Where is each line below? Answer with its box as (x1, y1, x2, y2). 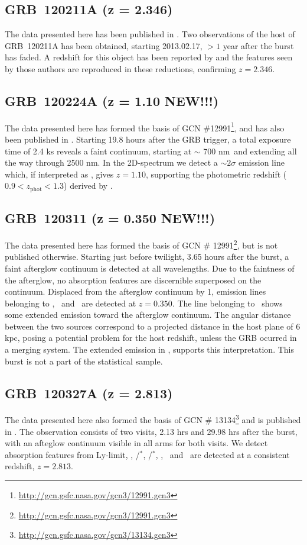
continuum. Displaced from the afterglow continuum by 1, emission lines (5, 285, 266, 298)
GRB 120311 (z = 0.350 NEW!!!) (5, 209, 215, 227)
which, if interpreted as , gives (5, 167, 114, 180)
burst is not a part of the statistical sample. (5, 354, 163, 367)
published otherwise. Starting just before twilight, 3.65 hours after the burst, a (5, 250, 289, 263)
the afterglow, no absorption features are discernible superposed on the (5, 273, 262, 286)
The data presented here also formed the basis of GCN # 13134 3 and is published (5, 412, 301, 426)
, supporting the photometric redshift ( (145, 167, 287, 180)
